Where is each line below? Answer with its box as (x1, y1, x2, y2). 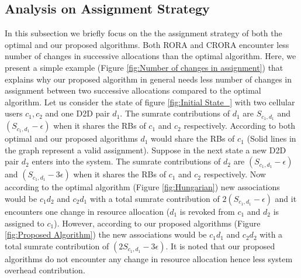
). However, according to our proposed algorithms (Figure (54, 217, 261, 229)
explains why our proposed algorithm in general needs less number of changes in (5, 73, 292, 85)
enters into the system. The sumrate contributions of (32, 155, 221, 167)
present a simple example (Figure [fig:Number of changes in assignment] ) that (5, 61, 283, 73)
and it (275, 193, 297, 204)
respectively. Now (203, 168, 266, 180)
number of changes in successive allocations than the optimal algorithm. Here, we (5, 50, 296, 62)
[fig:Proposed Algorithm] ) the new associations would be (5, 228, 207, 241)
